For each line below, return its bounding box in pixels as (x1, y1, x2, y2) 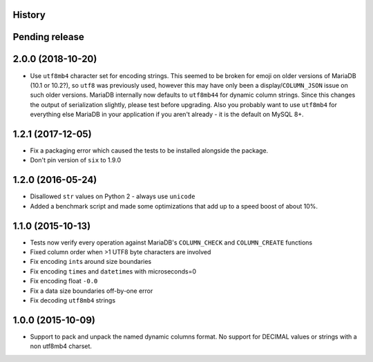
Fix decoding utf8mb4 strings (30, 296, 116, 304)
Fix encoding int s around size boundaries (30, 258, 152, 266)
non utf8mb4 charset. (30, 342, 93, 350)
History (12, 9, 46, 21)
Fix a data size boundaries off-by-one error (30, 287, 153, 295)
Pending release (12, 31, 84, 43)
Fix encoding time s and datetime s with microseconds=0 (30, 267, 197, 276)
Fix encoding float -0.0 (30, 277, 98, 285)
